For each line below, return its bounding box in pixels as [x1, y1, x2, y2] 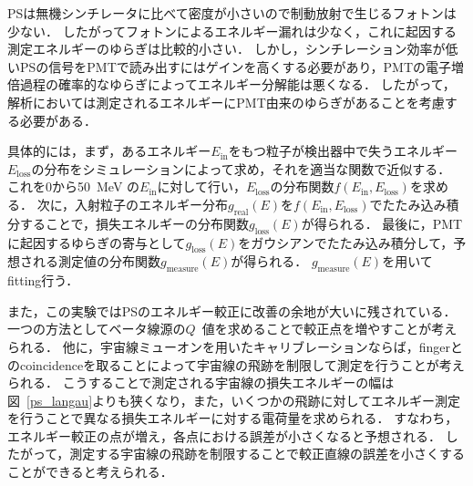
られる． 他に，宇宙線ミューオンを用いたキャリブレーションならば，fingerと [7, 336, 463, 356]
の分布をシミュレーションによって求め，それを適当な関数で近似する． [31, 159, 451, 178]
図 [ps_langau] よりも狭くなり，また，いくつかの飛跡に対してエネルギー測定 [7, 390, 461, 409]
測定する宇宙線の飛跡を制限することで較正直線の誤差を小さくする [69, 444, 465, 463]
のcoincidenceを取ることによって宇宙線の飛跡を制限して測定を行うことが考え [7, 355, 465, 374]
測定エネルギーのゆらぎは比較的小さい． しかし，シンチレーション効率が [7, 39, 446, 58]
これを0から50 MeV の [7, 177, 140, 196]
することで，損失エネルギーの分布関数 [19, 213, 250, 233]
